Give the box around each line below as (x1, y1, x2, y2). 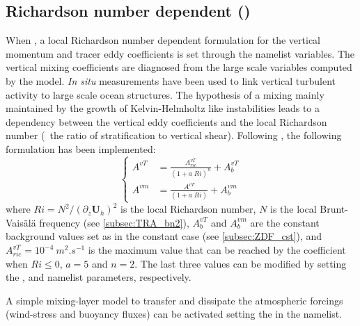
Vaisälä (6, 215, 36, 229)
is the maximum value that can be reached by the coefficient (88, 243, 346, 257)
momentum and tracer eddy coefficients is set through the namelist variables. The (6, 46, 354, 60)
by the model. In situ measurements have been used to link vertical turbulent (6, 73, 336, 88)
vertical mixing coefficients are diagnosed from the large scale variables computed (6, 60, 352, 74)
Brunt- (320, 202, 348, 216)
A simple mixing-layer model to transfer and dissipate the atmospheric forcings (6, 293, 343, 307)
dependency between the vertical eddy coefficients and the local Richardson (6, 114, 327, 129)
